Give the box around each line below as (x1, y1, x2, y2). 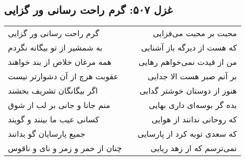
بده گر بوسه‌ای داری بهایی (149, 99, 237, 111)
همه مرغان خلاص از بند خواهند (8, 56, 112, 68)
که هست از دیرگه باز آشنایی (141, 42, 237, 53)
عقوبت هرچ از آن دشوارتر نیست (8, 70, 119, 82)
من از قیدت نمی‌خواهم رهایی (138, 56, 237, 68)
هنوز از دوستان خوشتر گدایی (139, 85, 237, 97)
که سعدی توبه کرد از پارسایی (138, 128, 237, 140)
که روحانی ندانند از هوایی (151, 113, 237, 125)
